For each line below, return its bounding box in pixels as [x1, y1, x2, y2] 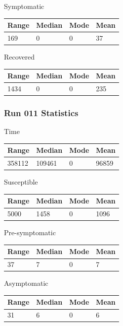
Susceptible [4, 177, 38, 187]
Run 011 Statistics [4, 106, 79, 119]
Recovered [4, 52, 35, 62]
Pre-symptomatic [4, 227, 56, 238]
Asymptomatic [4, 278, 48, 288]
